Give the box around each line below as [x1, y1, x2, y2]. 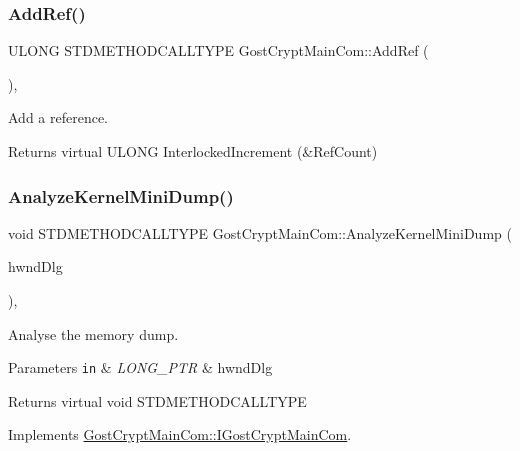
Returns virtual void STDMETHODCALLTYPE [8, 390, 307, 411]
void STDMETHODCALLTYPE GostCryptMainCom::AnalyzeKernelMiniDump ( [8, 222, 512, 243]
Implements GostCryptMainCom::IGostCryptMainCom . [8, 424, 352, 445]
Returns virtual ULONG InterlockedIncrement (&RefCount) [8, 141, 378, 161]
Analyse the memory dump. [8, 323, 179, 344]
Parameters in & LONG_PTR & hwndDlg [8, 357, 273, 378]
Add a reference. [8, 107, 109, 128]
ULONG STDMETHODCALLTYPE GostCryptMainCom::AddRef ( [8, 40, 429, 61]
